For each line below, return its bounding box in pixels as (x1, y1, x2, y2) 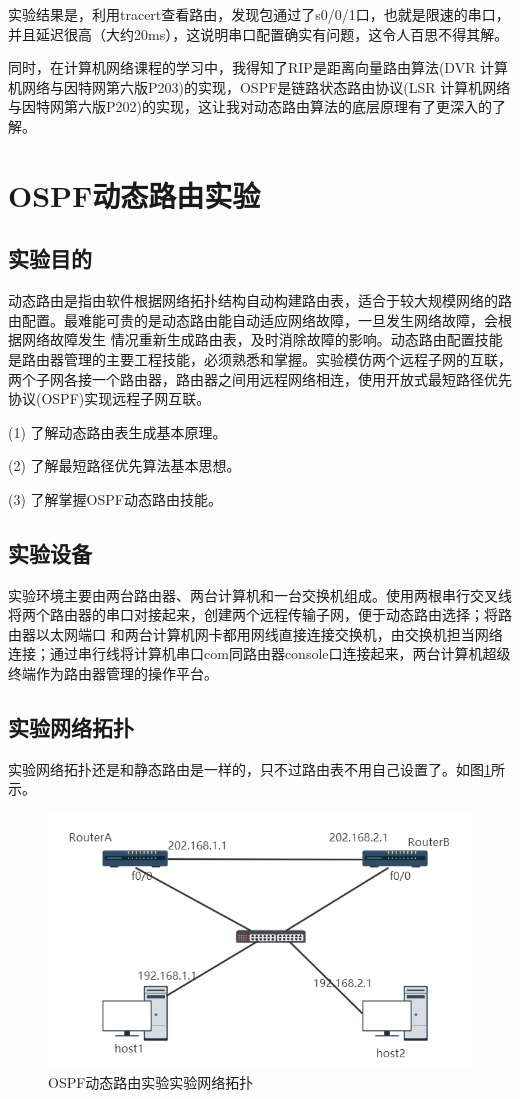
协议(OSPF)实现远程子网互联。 (8, 388, 211, 409)
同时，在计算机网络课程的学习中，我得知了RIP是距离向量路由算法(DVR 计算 (8, 57, 509, 78)
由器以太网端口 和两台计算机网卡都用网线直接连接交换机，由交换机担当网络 (8, 623, 503, 644)
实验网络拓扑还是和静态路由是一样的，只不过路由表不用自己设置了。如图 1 (8, 758, 491, 779)
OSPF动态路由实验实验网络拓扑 (48, 1071, 254, 1092)
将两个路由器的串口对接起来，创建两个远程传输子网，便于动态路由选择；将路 (8, 604, 512, 625)
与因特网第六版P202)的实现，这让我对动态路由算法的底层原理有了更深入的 (8, 96, 492, 117)
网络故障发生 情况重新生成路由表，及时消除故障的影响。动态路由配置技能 (21, 329, 503, 350)
